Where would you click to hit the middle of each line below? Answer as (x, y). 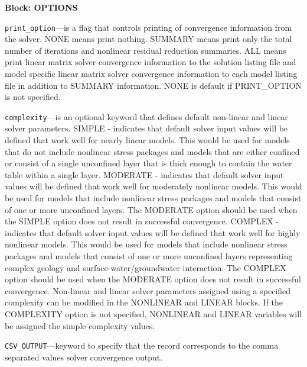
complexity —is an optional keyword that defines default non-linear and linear (146, 116)
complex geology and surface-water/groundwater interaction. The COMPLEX (146, 267)
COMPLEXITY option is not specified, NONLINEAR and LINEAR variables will (153, 313)
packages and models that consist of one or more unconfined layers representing (149, 256)
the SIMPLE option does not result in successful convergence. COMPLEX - (142, 221)
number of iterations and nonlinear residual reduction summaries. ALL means (146, 50)
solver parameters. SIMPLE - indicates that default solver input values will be (146, 128)
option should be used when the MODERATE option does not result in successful (153, 279)
